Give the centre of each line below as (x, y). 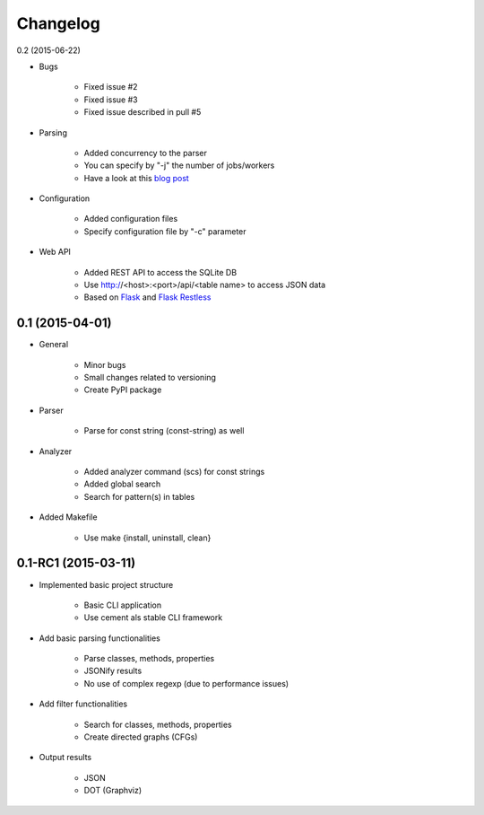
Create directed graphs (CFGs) (141, 737)
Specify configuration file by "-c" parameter (165, 231)
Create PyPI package (123, 390)
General (54, 345)
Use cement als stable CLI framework (153, 618)
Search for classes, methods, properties (158, 724)
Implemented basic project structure (106, 584)
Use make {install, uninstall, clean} (147, 538)
